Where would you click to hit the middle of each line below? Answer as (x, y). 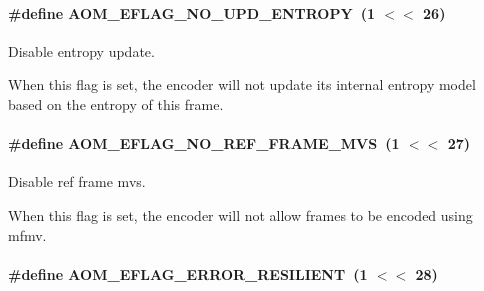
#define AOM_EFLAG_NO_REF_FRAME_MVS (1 (204, 143)
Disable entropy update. (81, 50)
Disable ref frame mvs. (77, 181)
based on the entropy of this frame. (116, 103)
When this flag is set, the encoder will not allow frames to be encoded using (240, 214)
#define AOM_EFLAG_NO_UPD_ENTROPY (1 (191, 12)
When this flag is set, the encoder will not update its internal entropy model (242, 84)
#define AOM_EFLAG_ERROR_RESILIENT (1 (188, 273)
